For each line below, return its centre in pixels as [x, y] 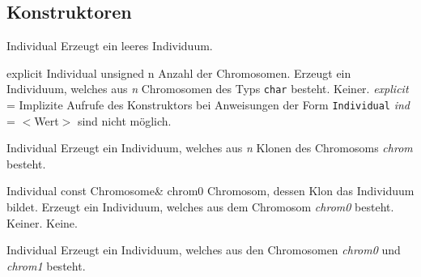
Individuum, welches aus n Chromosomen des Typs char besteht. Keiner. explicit [208, 89]
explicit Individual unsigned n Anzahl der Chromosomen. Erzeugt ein [179, 72]
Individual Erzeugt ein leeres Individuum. [110, 46]
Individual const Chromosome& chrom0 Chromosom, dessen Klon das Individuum [210, 191]
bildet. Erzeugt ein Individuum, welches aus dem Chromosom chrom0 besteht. [200, 207]
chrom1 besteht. [46, 265]
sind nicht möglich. [124, 120]
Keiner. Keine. [42, 222]
